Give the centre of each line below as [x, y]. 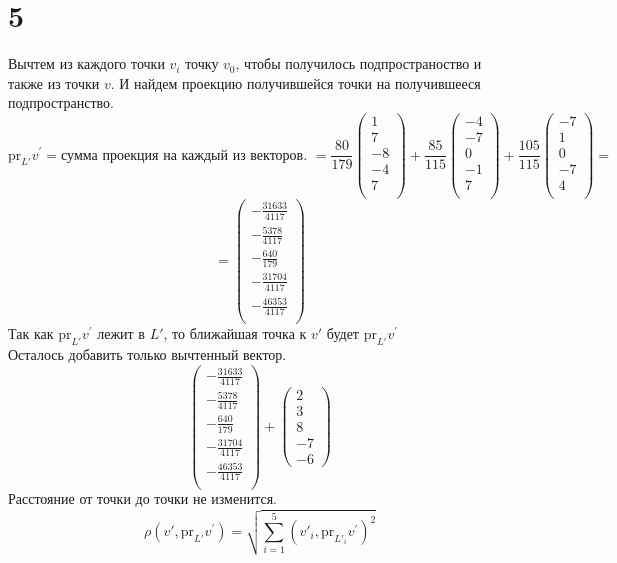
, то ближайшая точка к [235, 333]
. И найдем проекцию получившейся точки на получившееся [295, 82]
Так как [31, 333]
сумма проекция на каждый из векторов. [184, 155]
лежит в [121, 333]
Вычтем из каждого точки [86, 63]
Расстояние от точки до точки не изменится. [142, 498]
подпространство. [61, 102]
